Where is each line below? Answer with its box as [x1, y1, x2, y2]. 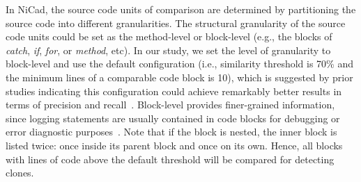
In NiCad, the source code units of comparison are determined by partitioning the [6, 2, 356, 16]
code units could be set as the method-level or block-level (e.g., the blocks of [6, 29, 332, 44]
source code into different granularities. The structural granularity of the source [6, 15, 346, 30]
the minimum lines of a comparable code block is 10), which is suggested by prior [6, 69, 353, 84]
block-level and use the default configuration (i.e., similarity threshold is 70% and [6, 56, 354, 71]
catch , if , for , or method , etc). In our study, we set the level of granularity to [6, 42, 331, 57]
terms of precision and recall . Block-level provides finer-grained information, [6, 97, 335, 112]
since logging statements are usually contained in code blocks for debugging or [6, 110, 340, 125]
